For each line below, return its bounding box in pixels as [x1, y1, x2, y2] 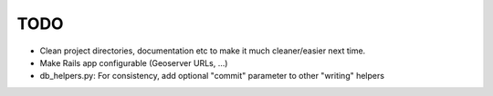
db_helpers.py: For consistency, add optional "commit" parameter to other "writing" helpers [39, 71, 385, 82]
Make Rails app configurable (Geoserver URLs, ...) [39, 57, 228, 68]
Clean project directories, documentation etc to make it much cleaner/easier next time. [39, 45, 366, 56]
